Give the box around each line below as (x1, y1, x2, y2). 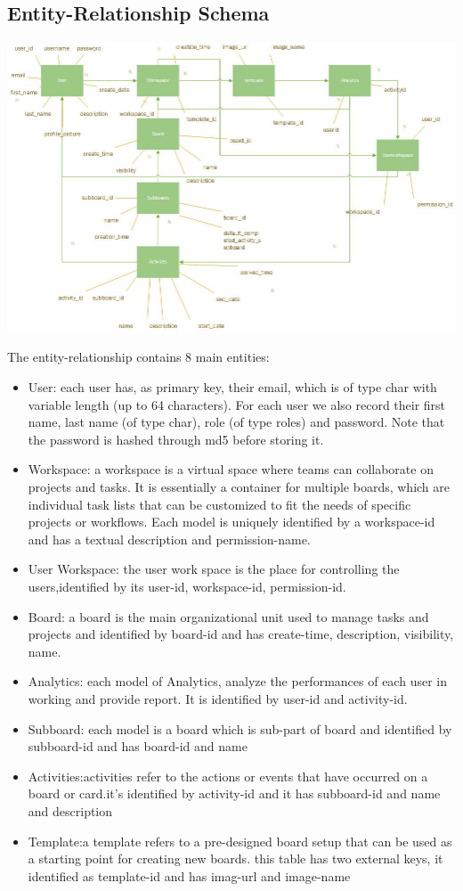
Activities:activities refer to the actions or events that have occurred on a (28, 766, 428, 785)
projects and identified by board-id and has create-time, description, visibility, (28, 625, 454, 643)
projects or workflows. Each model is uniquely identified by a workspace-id (28, 512, 435, 531)
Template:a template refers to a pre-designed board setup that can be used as (28, 831, 452, 850)
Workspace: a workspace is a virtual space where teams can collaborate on (28, 460, 434, 478)
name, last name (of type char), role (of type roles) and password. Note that (28, 413, 445, 431)
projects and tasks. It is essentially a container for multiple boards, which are (28, 478, 451, 496)
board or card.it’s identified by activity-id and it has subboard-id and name (28, 784, 441, 803)
